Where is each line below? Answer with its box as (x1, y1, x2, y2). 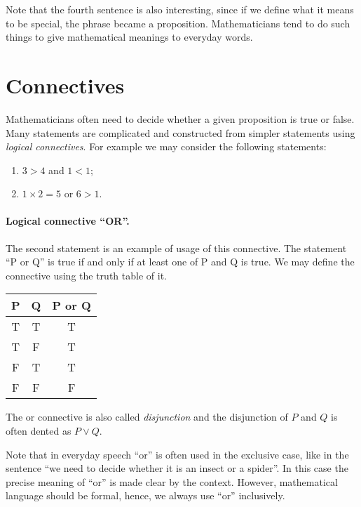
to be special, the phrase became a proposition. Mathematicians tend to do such (6, 15, 350, 30)
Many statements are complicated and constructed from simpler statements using (6, 125, 355, 140)
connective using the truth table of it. (6, 268, 167, 282)
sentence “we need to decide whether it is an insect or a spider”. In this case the (6, 461, 348, 475)
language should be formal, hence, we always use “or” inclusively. (6, 488, 285, 503)
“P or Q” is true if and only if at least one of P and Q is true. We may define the (6, 254, 355, 269)
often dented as (6, 423, 71, 438)
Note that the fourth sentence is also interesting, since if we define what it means (6, 2, 354, 16)
